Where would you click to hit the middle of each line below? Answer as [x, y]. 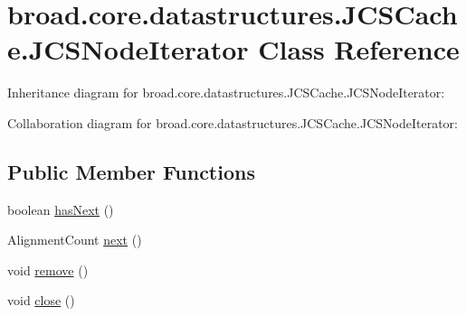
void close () [41, 300]
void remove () [48, 270]
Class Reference [359, 49]
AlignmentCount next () [75, 240]
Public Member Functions [131, 171]
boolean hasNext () [61, 209]
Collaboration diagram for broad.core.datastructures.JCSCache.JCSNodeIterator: [233, 122]
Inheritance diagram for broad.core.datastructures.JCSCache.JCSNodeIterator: [226, 93]
